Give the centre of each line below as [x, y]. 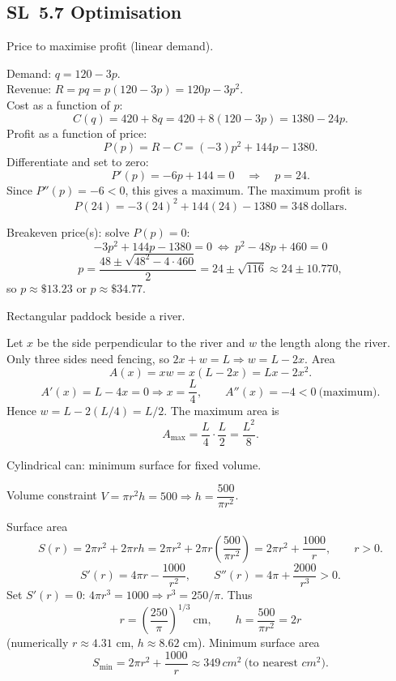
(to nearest [271, 664]
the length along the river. [325, 343]
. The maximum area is [221, 411]
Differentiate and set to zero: [78, 162]
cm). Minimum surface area [251, 642]
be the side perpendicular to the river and [141, 343]
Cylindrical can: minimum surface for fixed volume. [134, 464]
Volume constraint [52, 495]
